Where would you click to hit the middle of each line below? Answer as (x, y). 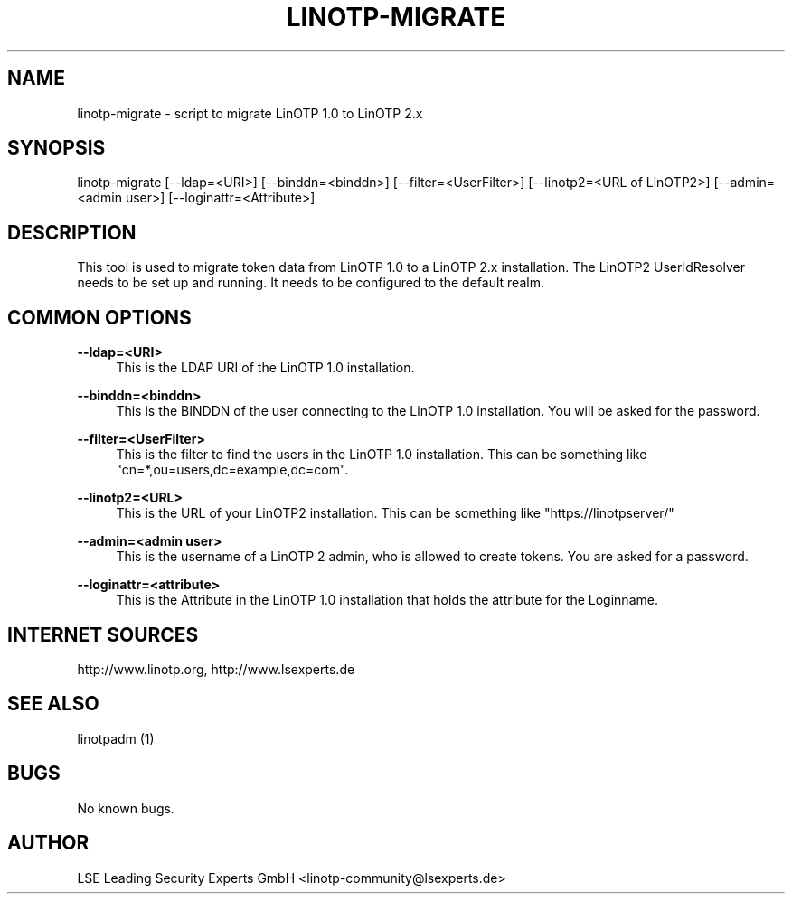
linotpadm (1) (116, 738)
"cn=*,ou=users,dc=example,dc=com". (232, 470)
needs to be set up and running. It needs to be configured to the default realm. (311, 283)
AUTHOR (48, 843)
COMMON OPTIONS (99, 317)
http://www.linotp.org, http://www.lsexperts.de (216, 669)
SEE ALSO (53, 704)
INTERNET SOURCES (103, 634)
